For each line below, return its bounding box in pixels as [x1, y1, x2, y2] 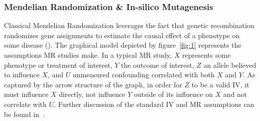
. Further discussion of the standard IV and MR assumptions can [54, 98, 254, 109]
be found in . [4, 108, 45, 119]
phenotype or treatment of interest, [4, 59, 112, 70]
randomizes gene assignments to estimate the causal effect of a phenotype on [4, 30, 240, 40]
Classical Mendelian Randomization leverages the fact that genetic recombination [4, 20, 254, 31]
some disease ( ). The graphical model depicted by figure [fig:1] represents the [4, 40, 241, 50]
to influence [4, 69, 40, 80]
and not [223, 89, 247, 99]
